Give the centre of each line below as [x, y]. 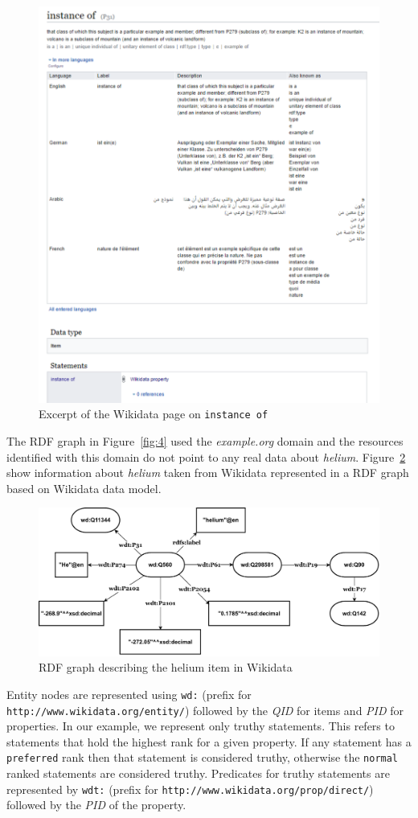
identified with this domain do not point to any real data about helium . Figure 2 [206, 456]
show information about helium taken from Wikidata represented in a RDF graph [208, 473]
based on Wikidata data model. [84, 488]
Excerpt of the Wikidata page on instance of [154, 414]
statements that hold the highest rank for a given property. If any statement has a [209, 741]
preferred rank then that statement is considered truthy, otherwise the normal [203, 757]
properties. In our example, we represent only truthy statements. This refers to [201, 726]
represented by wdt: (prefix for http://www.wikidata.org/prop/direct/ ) [190, 789]
